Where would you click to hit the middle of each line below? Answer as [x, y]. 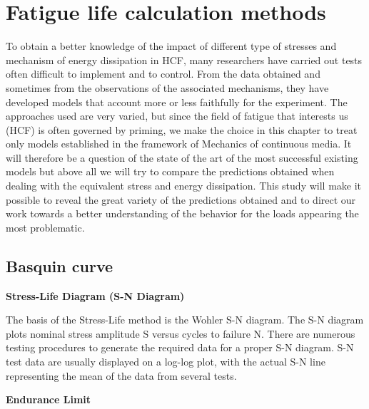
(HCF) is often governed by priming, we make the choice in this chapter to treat [182, 129]
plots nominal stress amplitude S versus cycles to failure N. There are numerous [181, 333]
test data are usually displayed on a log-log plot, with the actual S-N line [166, 362]
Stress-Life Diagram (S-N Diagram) [95, 295]
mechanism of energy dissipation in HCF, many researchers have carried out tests [184, 59]
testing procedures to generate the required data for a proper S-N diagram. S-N [180, 347]
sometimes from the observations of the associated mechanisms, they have [167, 87]
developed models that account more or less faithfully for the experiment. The [177, 102]
